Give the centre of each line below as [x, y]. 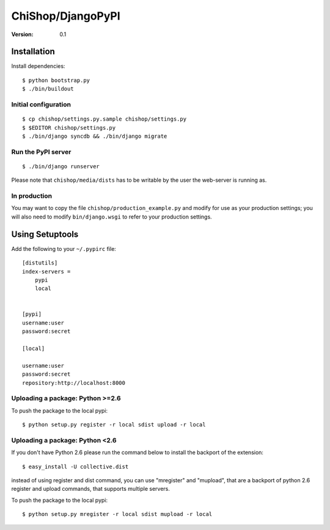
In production [32, 196]
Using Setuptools [45, 234]
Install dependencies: [38, 66]
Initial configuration [41, 104]
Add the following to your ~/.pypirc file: [64, 248]
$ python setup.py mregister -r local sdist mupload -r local [117, 514]
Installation [33, 52]
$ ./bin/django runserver [61, 166]
